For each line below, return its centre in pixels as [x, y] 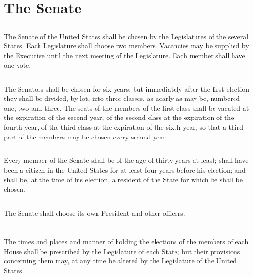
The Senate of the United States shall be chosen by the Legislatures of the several [126, 36]
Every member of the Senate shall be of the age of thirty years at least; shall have [126, 160]
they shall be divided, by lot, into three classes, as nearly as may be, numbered [122, 98]
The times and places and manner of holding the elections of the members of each [126, 242]
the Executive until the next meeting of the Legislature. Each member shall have [125, 55]
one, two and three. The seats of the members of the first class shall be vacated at [126, 108]
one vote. [18, 65]
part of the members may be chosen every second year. [86, 136]
